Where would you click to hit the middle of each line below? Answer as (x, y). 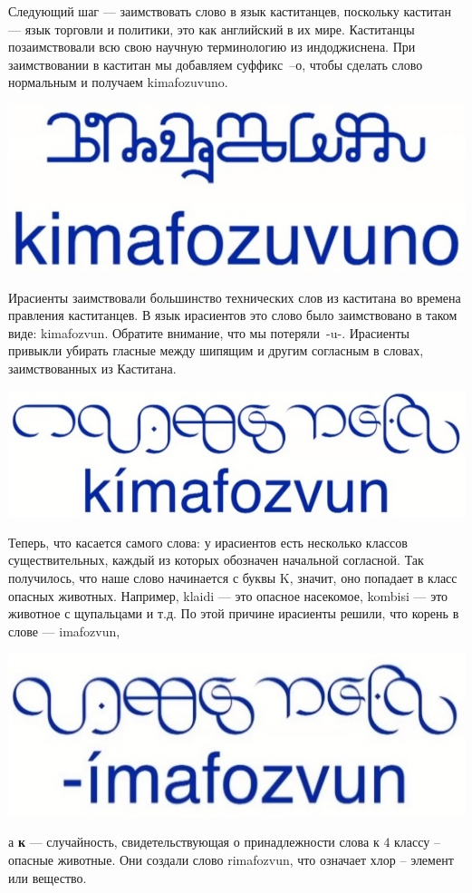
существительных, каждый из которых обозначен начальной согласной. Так (216, 560)
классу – (417, 842)
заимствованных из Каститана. (92, 368)
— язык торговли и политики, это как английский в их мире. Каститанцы (212, 29)
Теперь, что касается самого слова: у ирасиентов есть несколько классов (208, 542)
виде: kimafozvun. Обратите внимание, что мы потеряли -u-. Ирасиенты (209, 332)
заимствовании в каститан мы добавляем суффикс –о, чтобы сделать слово (216, 64)
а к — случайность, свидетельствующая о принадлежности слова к (194, 842)
